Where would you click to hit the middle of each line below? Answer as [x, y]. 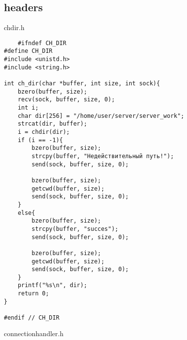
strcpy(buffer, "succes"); [75, 229]
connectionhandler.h [34, 333]
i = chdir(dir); [44, 132]
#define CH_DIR [28, 51]
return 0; [33, 294]
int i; [28, 108]
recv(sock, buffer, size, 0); [66, 100]
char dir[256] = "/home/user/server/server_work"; [101, 116]
